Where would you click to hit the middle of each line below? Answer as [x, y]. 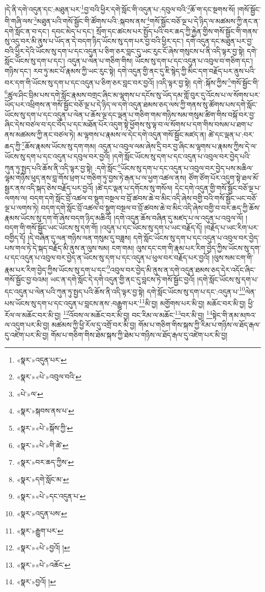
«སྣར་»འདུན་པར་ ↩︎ [42, 359]
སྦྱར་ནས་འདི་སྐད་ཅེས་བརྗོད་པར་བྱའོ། [49, 188]
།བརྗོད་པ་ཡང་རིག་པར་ [231, 228]
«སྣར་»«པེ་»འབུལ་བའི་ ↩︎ [49, 377]
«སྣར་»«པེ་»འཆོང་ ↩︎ [43, 564]
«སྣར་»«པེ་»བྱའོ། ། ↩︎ [43, 547]
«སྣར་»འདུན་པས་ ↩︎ [42, 513]
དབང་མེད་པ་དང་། [73, 31]
